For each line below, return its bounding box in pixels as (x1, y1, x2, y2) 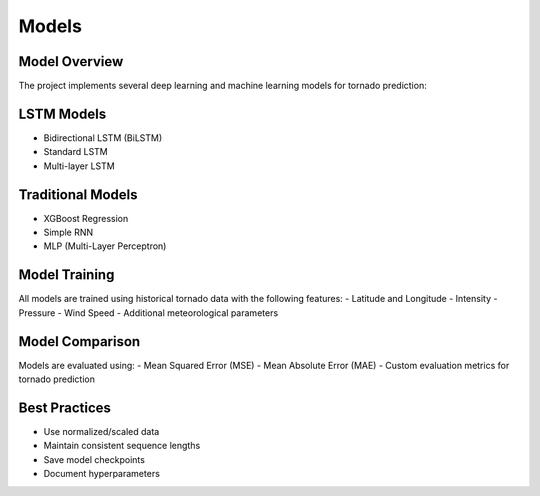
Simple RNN (43, 226, 94, 239)
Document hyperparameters (43, 468, 160, 480)
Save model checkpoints (43, 453, 145, 465)
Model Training (18, 266, 115, 284)
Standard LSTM (43, 146, 109, 158)
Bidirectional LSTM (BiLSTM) (43, 131, 163, 144)
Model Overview (18, 53, 124, 70)
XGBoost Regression (43, 212, 129, 224)
